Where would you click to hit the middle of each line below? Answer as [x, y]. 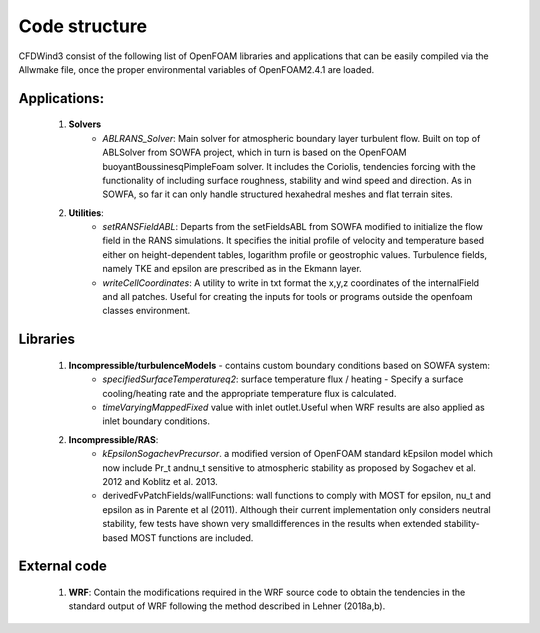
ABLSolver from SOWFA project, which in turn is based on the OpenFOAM [254, 152]
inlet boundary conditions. [156, 421]
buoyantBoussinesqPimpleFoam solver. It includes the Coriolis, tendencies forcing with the [289, 166]
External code [62, 566]
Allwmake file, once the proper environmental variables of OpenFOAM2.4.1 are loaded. [196, 69]
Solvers [85, 124]
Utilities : [86, 212]
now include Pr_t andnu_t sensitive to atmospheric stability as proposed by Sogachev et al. [289, 467]
